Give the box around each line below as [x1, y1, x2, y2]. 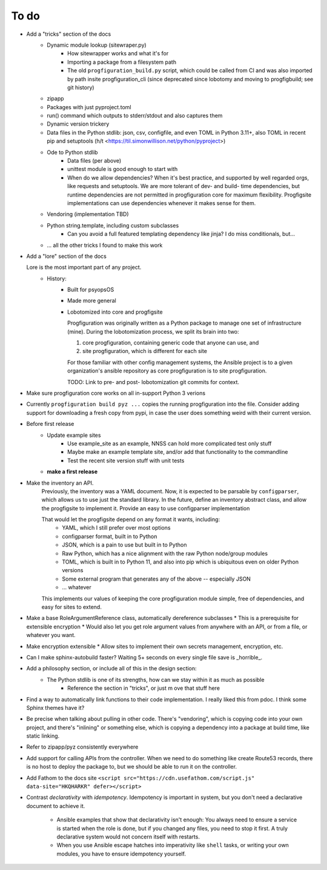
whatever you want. [26, 632, 76, 639]
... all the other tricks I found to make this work [47, 241, 163, 249]
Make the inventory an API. [26, 479, 94, 487]
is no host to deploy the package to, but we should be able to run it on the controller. [26, 763, 237, 771]
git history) [67, 84, 94, 91]
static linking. [26, 732, 60, 740]
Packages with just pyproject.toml [47, 103, 131, 110]
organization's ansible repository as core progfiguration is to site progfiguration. [67, 367, 267, 374]
